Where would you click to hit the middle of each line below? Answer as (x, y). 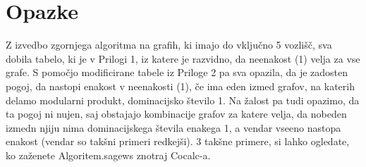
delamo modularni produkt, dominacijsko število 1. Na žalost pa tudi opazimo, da (183, 100)
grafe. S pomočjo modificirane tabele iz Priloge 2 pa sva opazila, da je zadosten (177, 72)
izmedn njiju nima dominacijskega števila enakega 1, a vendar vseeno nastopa (173, 127)
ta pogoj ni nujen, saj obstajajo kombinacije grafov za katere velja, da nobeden (176, 114)
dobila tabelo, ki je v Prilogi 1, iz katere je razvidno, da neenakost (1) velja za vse (183, 58)
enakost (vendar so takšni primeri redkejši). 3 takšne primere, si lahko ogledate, (178, 141)
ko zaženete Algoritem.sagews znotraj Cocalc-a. (108, 155)
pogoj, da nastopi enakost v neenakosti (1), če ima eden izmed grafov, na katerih (180, 86)
